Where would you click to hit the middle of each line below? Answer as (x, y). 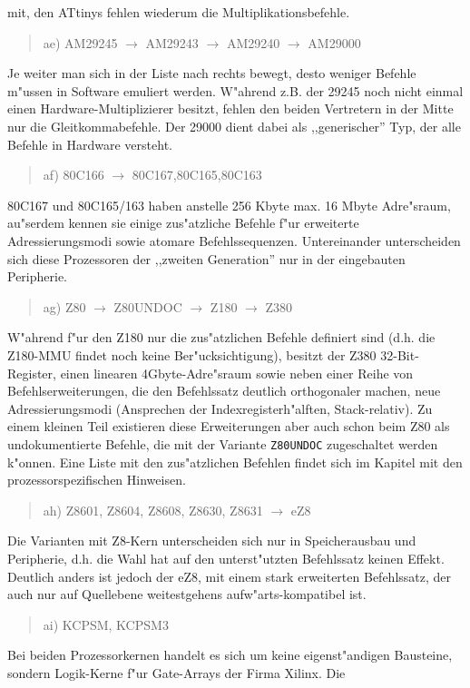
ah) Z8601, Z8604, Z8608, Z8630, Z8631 (153, 510)
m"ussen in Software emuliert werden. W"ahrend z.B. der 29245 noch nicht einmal (235, 90)
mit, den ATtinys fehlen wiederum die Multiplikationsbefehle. (179, 12)
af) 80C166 (73, 175)
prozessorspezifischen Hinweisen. (97, 480)
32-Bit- (400, 354)
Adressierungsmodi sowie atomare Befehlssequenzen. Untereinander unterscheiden (234, 240)
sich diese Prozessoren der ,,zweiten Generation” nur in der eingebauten (206, 258)
